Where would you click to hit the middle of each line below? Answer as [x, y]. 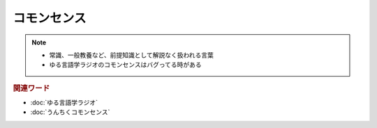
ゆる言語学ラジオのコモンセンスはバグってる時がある [125, 65]
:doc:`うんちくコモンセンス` [70, 112]
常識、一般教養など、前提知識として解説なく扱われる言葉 [132, 55]
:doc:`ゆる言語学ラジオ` [64, 102]
